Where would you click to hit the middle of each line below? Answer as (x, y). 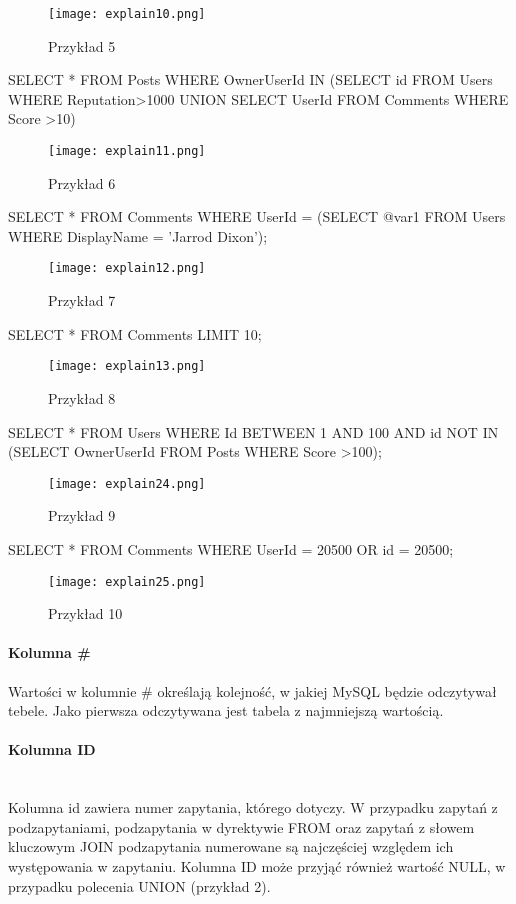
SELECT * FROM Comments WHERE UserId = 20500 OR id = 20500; (231, 549)
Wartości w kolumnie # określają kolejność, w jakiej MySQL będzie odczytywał (252, 690)
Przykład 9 (82, 515)
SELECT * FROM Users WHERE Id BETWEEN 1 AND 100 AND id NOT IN (253, 431)
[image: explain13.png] (127, 366)
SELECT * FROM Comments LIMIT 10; (135, 333)
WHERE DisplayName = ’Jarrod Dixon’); (138, 235)
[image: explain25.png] (127, 581)
